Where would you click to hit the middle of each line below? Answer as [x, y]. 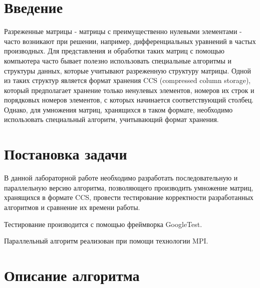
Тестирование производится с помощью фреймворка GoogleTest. [103, 224]
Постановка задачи [66, 154]
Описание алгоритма [72, 275]
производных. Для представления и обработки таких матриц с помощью [114, 51]
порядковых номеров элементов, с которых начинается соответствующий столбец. [129, 100]
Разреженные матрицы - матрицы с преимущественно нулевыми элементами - [123, 31]
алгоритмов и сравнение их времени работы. [72, 207]
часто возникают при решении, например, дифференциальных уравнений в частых [130, 41]
